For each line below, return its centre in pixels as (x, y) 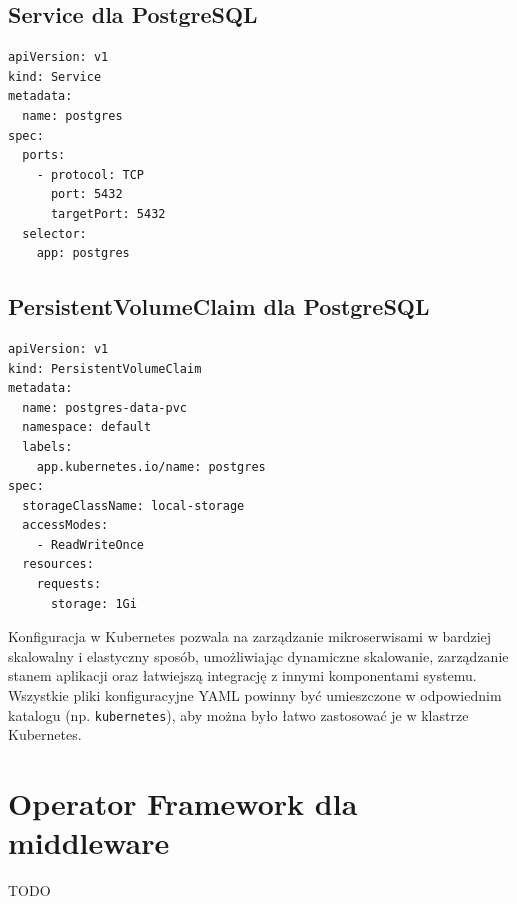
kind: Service (55, 76)
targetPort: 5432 (108, 213)
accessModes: (65, 525)
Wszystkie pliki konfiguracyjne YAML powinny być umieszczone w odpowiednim (255, 695)
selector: (54, 233)
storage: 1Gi (93, 603)
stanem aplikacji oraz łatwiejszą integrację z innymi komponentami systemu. (242, 675)
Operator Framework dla (183, 803)
